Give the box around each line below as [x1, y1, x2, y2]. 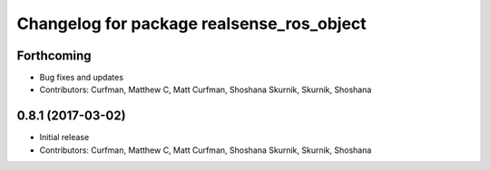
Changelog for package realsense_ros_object [16, 14, 367, 33]
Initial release [39, 132, 90, 143]
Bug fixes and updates [39, 72, 124, 83]
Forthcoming [16, 48, 92, 63]
